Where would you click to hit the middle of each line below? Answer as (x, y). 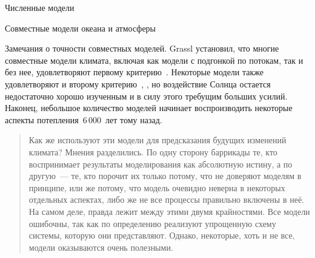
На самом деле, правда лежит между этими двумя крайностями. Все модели (169, 211)
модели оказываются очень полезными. (101, 247)
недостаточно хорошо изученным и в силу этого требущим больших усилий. (146, 96)
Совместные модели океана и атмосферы (80, 28)
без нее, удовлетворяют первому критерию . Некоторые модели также (134, 72)
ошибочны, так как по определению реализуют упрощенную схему (152, 223)
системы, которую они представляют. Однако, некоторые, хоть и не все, (162, 235)
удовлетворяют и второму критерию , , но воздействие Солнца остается (138, 83)
